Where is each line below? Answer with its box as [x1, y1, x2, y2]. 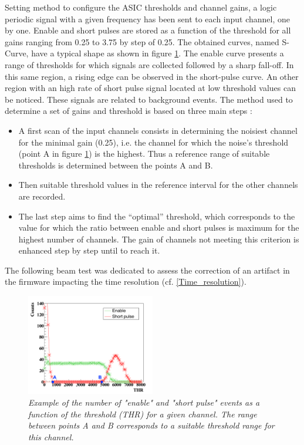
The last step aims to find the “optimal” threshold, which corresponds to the [18, 210, 295, 222]
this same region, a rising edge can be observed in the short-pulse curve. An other [5, 70, 299, 82]
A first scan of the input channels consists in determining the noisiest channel [18, 124, 298, 136]
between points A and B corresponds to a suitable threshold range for [28, 419, 275, 431]
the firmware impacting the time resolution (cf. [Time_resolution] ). [5, 275, 246, 288]
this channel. [28, 430, 74, 443]
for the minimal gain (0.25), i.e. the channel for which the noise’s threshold [18, 136, 289, 148]
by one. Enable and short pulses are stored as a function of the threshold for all [5, 24, 291, 36]
